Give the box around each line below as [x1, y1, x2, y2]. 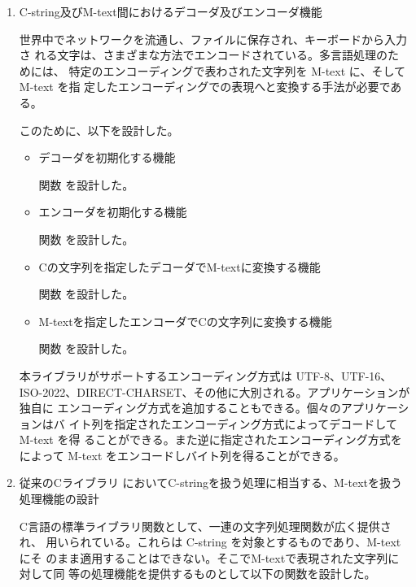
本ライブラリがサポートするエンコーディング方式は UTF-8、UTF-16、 [19, 367, 392, 384]
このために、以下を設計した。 [19, 121, 179, 138]
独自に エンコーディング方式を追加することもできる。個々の [19, 399, 341, 416]
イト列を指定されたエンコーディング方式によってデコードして [68, 415, 397, 432]
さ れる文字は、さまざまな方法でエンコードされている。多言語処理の [19, 46, 388, 63]
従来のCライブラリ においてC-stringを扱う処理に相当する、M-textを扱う [19, 474, 403, 491]
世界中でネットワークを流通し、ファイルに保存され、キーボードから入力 [19, 30, 407, 47]
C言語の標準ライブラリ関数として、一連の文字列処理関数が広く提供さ [19, 517, 392, 534]
